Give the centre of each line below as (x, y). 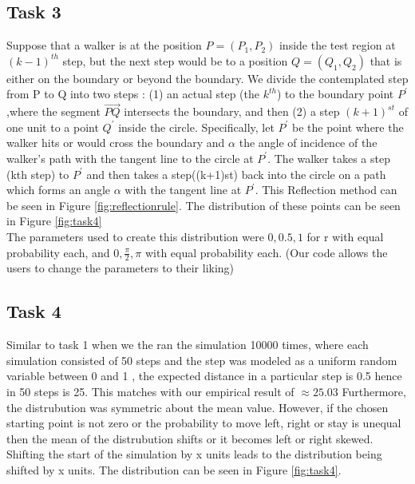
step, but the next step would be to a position (175, 60)
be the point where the (348, 127)
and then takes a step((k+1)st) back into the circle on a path (236, 174)
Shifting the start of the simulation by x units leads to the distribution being (194, 454)
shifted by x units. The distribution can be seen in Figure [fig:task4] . (174, 469)
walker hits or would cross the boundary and (116, 143)
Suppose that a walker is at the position (104, 45)
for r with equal (345, 236)
